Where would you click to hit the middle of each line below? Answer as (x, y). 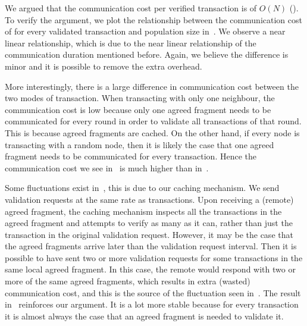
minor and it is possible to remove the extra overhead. (104, 66)
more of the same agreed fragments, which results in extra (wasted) (128, 281)
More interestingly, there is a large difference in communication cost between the (152, 86)
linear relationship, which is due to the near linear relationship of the (131, 43)
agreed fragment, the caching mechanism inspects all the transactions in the (143, 211)
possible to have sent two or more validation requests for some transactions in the (154, 257)
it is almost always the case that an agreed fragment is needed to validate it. (144, 316)
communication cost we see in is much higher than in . (107, 167)
